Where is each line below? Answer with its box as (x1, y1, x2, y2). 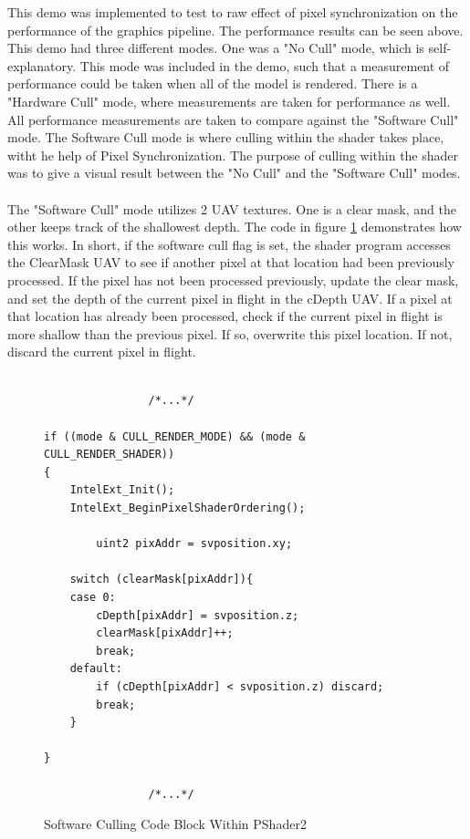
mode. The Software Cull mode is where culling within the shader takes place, (7, 128, 444, 147)
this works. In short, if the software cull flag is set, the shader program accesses (7, 234, 451, 254)
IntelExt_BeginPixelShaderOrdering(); (69, 502, 306, 515)
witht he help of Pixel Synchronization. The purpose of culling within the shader (7, 145, 459, 164)
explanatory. (7, 56, 77, 75)
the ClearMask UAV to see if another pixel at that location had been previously (7, 253, 454, 272)
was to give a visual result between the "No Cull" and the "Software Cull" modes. (7, 163, 461, 182)
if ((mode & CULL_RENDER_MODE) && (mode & (44, 430, 306, 443)
